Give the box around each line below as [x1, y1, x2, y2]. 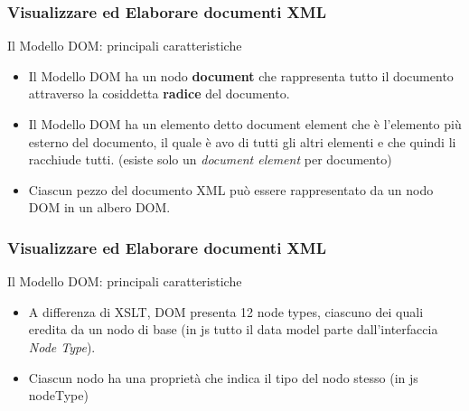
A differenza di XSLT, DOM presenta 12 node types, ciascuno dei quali [28, 302, 424, 321]
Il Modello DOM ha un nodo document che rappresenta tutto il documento [28, 66, 454, 85]
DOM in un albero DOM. [28, 198, 171, 217]
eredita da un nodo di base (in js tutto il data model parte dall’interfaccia [28, 320, 438, 339]
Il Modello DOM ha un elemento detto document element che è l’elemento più [28, 115, 462, 133]
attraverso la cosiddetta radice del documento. [28, 84, 290, 103]
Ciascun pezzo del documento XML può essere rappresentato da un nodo [28, 180, 434, 199]
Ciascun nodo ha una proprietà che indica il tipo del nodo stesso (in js [28, 368, 418, 387]
